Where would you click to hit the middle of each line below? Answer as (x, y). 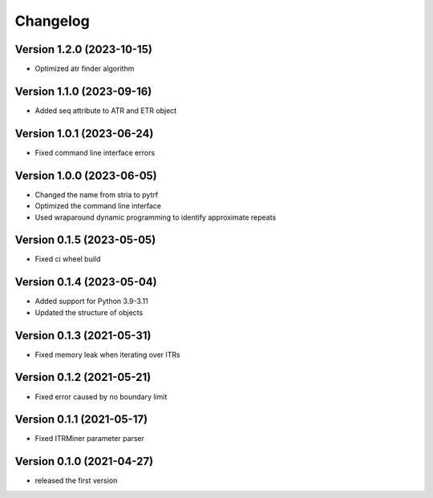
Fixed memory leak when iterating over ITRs (107, 354)
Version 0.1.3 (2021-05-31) (83, 336)
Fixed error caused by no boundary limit (101, 396)
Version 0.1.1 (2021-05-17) (81, 420)
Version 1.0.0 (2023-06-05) (86, 175)
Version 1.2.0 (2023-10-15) (83, 49)
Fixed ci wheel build (68, 259)
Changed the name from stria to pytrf (97, 194)
